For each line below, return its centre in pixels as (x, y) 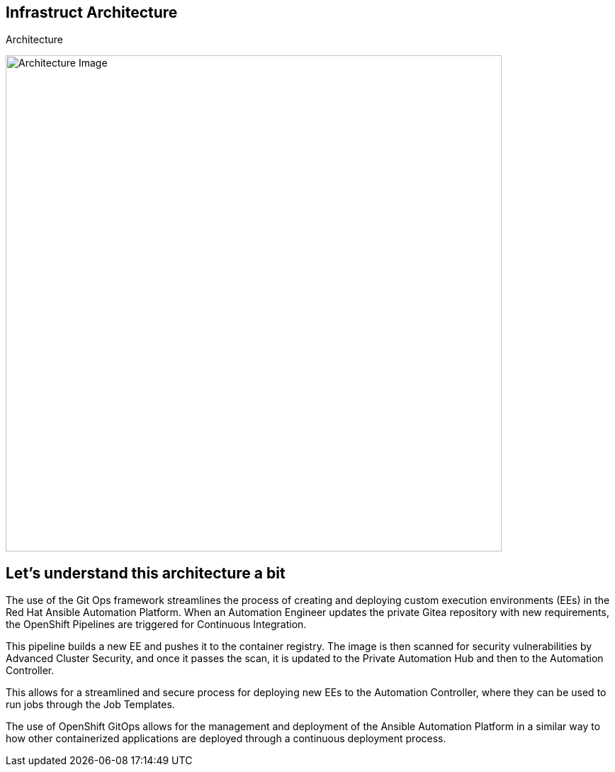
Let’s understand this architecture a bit (146, 573)
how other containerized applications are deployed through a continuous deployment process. (226, 739)
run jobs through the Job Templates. (90, 705)
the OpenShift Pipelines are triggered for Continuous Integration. (156, 625)
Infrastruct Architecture (92, 12)
